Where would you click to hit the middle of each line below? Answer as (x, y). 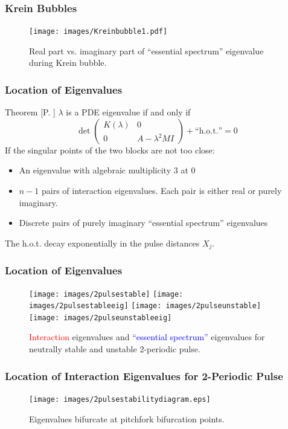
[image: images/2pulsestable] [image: (106, 294)
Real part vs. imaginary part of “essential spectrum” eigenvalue (146, 50)
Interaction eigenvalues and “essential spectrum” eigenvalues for (147, 337)
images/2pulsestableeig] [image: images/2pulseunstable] (145, 306)
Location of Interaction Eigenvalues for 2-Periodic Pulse (144, 376)
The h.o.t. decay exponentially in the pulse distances (102, 243)
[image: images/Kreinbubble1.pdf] (98, 32)
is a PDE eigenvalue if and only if (128, 112)
